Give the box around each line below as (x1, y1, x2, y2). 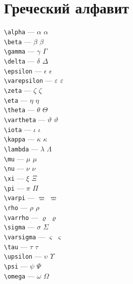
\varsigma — (4, 231, 46, 241)
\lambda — (4, 143, 38, 153)
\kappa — (4, 134, 35, 144)
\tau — (4, 241, 28, 251)
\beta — (4, 36, 31, 46)
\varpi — (4, 192, 35, 203)
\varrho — (4, 212, 38, 222)
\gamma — (4, 46, 35, 56)
